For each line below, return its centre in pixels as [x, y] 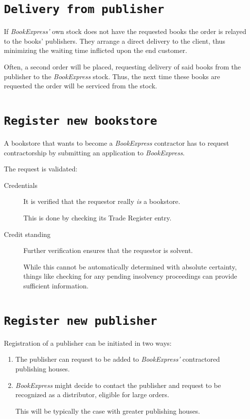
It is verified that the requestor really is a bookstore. [102, 201]
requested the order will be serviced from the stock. [81, 86]
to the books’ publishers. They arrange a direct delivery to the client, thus [115, 41]
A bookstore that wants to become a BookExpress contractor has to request [116, 143]
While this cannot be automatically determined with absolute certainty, [130, 266]
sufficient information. [56, 285]
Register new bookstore [81, 121]
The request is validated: [41, 169]
